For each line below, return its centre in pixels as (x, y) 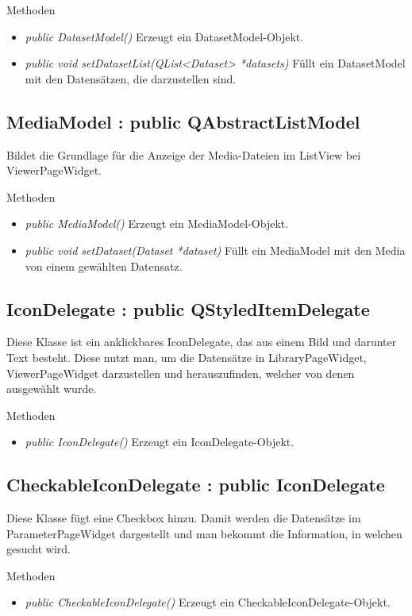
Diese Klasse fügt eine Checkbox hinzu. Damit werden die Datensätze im (184, 518)
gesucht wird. (39, 549)
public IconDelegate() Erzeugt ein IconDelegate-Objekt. (160, 442)
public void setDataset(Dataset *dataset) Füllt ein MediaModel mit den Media (215, 250)
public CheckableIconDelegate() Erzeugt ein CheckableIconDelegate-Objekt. (208, 602)
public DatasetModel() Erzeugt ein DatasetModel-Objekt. (164, 36)
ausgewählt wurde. (52, 389)
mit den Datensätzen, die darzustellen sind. (131, 78)
